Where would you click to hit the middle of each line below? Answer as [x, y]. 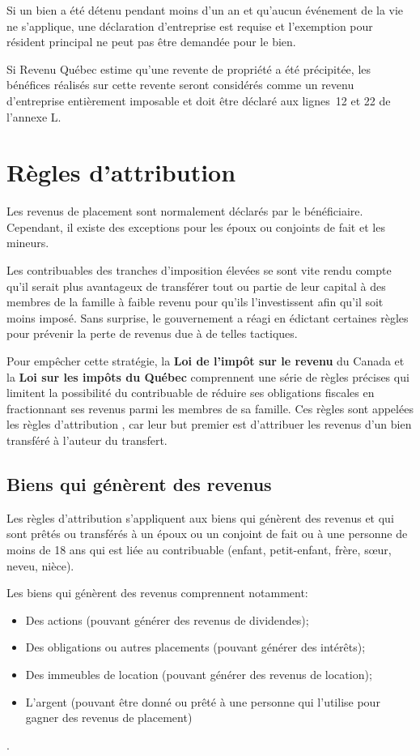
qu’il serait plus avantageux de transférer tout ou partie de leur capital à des [196, 286]
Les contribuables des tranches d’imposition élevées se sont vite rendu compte [199, 270]
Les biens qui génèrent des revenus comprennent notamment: [157, 593]
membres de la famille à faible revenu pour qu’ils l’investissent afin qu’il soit [195, 302]
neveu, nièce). [40, 565]
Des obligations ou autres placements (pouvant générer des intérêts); [195, 647]
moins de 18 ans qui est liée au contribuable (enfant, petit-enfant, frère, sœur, [199, 549]
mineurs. [28, 243]
